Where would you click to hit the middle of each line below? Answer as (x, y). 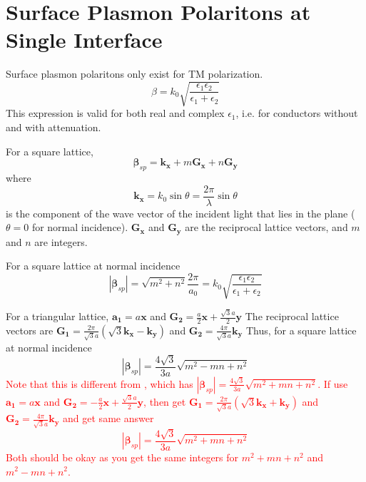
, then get (165, 401)
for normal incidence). (80, 227)
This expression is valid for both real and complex (115, 113)
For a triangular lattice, (57, 316)
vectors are (30, 330)
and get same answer (108, 418)
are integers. (61, 241)
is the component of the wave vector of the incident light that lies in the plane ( (181, 213)
